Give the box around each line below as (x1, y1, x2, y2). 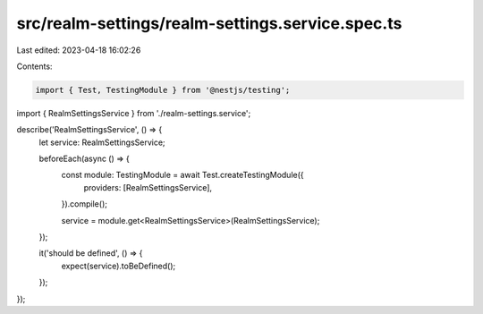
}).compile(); (61, 199, 107, 209)
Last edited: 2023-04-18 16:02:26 (16, 45, 141, 55)
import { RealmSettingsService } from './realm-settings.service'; (16, 107, 251, 118)
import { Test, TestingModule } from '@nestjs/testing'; (35, 85, 291, 95)
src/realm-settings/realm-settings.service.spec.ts (16, 13, 402, 33)
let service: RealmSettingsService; (38, 137, 165, 148)
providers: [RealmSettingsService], (83, 182, 213, 192)
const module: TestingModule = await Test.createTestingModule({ (61, 170, 304, 181)
